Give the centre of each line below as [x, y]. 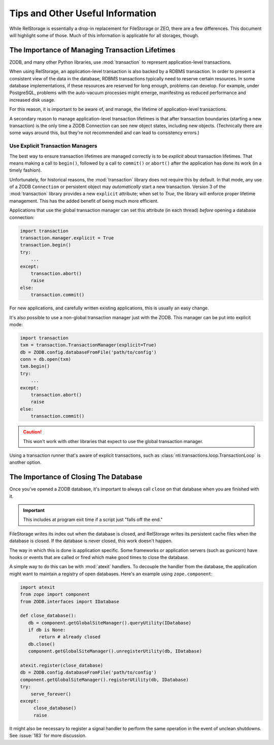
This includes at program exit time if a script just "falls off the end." [93, 520]
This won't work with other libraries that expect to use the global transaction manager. [113, 441]
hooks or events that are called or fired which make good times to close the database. [99, 557]
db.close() [42, 644]
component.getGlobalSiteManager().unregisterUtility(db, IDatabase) [115, 651]
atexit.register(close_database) [62, 665]
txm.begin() [35, 366]
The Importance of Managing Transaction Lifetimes [92, 50]
